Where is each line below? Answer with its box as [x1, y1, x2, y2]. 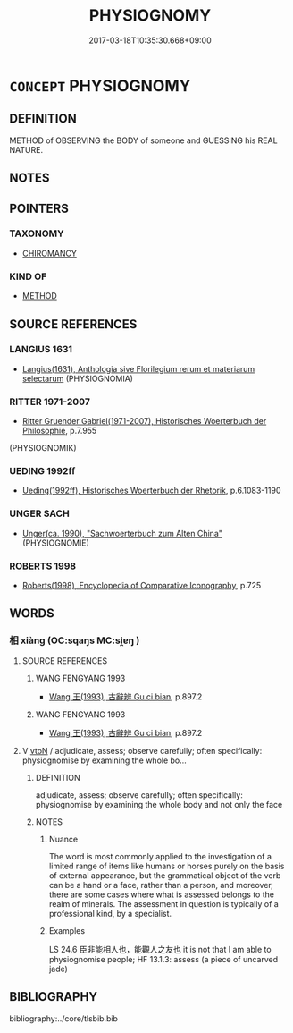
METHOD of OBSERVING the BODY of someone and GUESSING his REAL [9, 135, 279, 146]
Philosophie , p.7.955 [21, 426, 97, 436]
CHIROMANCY [21, 248, 78, 258]
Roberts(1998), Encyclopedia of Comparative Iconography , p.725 [21, 580, 262, 590]
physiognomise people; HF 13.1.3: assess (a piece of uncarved [48, 953, 279, 964]
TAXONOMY [9, 227, 64, 240]
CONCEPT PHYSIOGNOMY [9, 75, 191, 96]
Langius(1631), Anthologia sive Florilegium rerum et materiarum [21, 363, 255, 374]
